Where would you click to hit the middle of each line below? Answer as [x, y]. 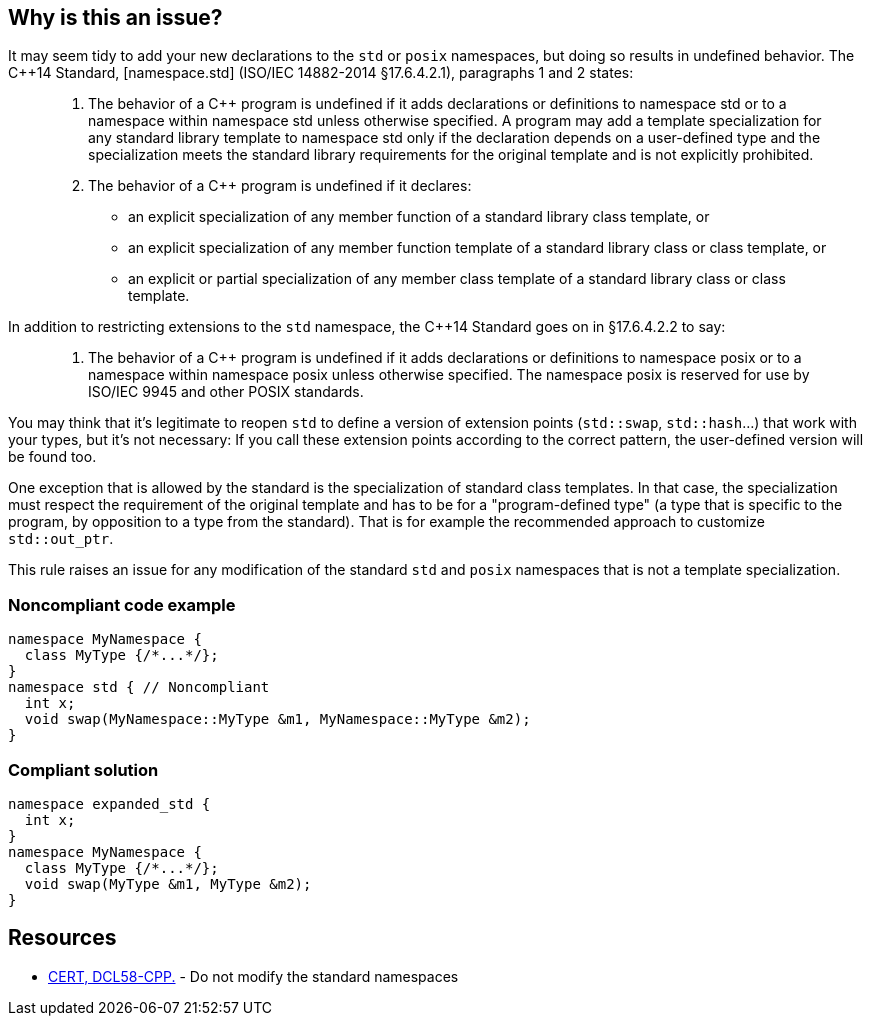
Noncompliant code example [122, 604]
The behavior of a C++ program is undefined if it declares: [280, 186]
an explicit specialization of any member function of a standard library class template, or [419, 217]
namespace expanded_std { [109, 803]
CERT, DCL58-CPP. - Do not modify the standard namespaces [253, 976]
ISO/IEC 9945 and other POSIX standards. [226, 392]
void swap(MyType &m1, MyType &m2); [168, 883]
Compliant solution [83, 769]
